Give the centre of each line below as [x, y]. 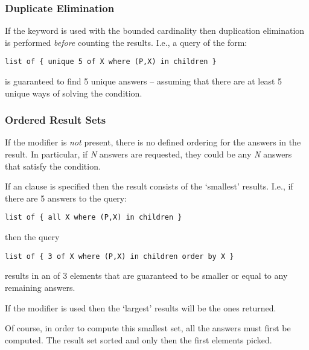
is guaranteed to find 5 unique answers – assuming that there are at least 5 [144, 81]
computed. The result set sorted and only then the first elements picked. [139, 339]
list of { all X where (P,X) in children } [94, 218]
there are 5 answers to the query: [66, 198]
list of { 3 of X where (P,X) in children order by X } [119, 256]
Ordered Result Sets [56, 120]
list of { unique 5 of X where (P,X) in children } [111, 62]
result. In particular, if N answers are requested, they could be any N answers [148, 154]
